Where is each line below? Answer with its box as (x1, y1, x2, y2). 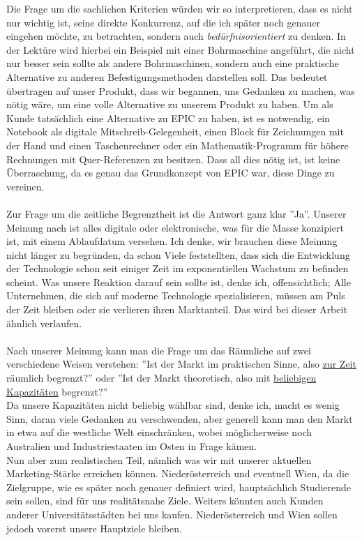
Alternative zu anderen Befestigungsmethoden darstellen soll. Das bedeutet (6, 69, 328, 84)
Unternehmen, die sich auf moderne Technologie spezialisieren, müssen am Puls (6, 288, 345, 303)
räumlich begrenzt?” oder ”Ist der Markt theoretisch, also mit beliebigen (6, 370, 317, 385)
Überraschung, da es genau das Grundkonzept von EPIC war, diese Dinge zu (6, 165, 335, 180)
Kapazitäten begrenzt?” (6, 384, 108, 398)
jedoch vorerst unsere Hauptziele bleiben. (6, 520, 182, 535)
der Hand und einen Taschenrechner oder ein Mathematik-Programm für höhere (6, 137, 349, 152)
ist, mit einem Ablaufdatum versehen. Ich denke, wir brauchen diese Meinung (6, 234, 338, 248)
